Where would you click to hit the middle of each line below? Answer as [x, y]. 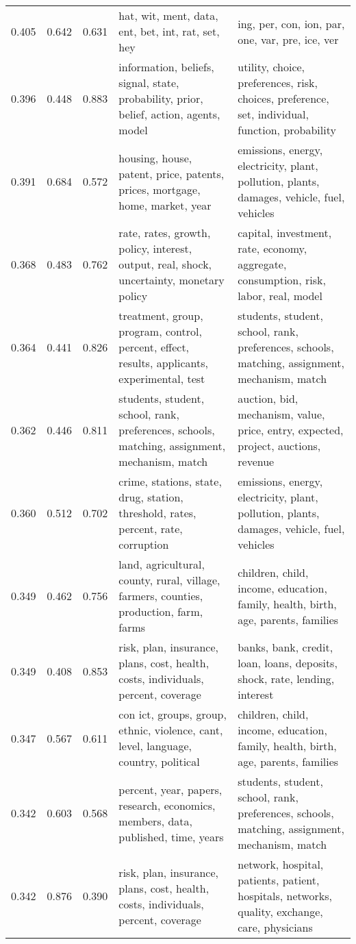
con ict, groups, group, [173, 714]
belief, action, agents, [169, 114]
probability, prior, [161, 98]
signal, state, [149, 83]
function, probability [287, 130]
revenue [256, 461]
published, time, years [171, 836]
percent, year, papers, [170, 789]
